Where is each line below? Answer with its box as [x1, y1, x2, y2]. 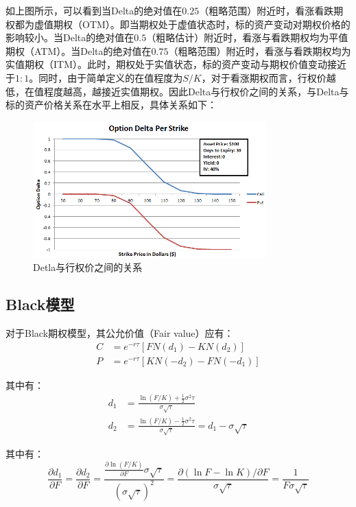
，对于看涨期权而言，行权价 [201, 70, 327, 84]
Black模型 [5, 294, 75, 315]
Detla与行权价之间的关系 [33, 260, 143, 274]
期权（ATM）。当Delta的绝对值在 [5, 43, 152, 58]
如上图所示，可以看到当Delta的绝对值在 [5, 3, 182, 17]
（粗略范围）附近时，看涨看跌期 [199, 3, 344, 17]
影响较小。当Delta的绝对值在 [5, 30, 134, 45]
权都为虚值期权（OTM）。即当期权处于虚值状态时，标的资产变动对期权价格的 [5, 16, 351, 31]
